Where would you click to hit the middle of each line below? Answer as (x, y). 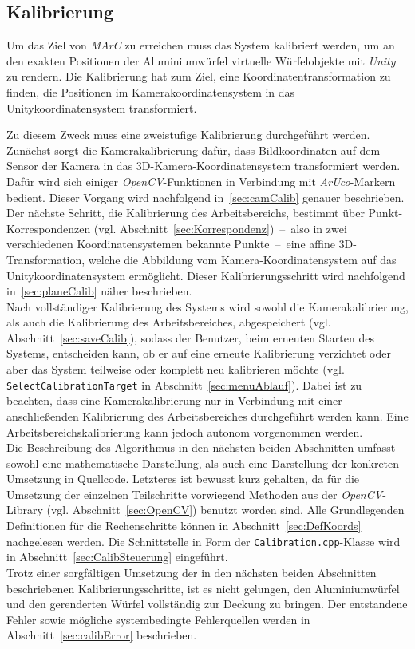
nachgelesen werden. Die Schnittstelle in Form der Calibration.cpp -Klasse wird (204, 541)
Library (25, 510)
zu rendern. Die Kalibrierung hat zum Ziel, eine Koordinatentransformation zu (199, 76)
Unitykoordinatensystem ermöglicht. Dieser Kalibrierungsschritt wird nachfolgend (206, 275)
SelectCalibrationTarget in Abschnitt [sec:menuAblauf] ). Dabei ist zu (184, 384)
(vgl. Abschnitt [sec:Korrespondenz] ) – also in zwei (220, 228)
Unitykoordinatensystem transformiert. (102, 107)
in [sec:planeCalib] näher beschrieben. (99, 291)
